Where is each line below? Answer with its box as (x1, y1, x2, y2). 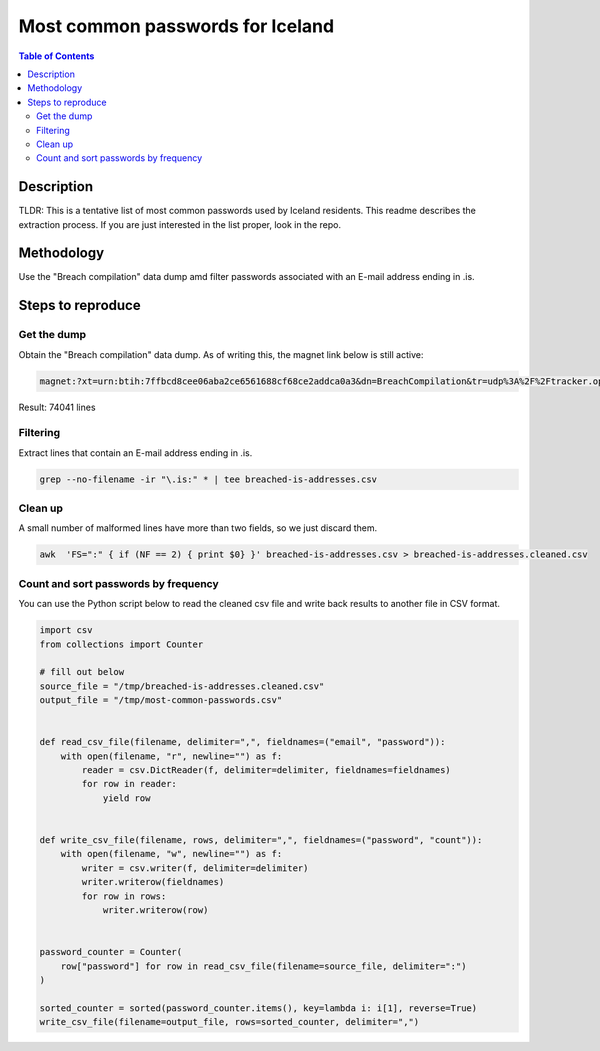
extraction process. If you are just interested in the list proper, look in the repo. (18, 218, 342, 230)
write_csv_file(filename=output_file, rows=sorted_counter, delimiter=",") (39, 1016, 420, 1028)
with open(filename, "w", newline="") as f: (60, 848, 283, 860)
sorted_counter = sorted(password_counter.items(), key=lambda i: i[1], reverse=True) (39, 1002, 478, 1014)
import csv (39, 625, 93, 636)
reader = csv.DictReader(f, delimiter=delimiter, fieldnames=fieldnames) (81, 765, 452, 776)
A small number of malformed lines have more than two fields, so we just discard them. (18, 522, 378, 534)
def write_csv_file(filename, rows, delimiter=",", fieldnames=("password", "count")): (39, 835, 483, 846)
